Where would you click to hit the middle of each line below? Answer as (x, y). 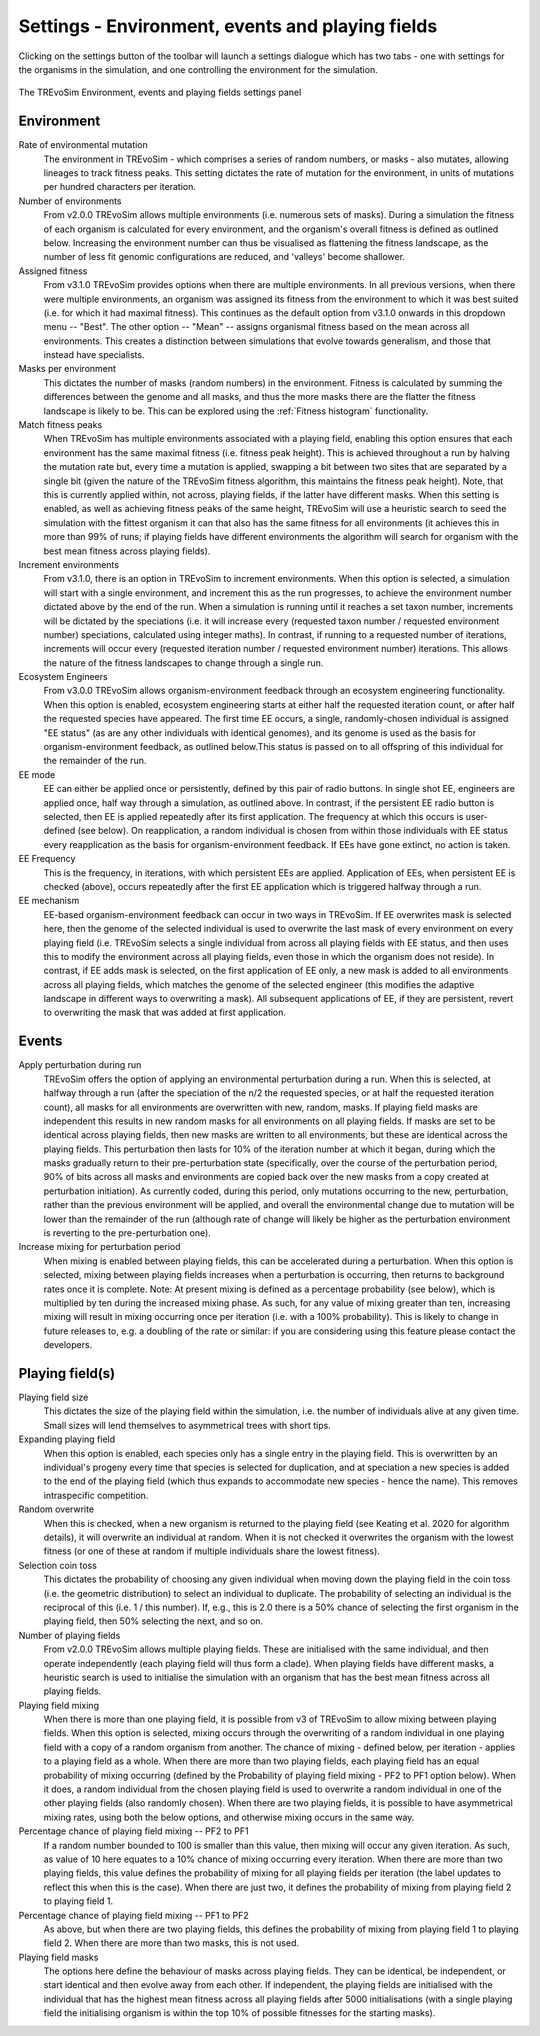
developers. (68, 1345)
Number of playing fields (69, 1635)
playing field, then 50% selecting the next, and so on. (153, 1621)
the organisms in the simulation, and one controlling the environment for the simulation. (198, 69)
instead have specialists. (94, 355)
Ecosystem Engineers (63, 677)
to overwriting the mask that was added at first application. (165, 1012)
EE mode (37, 774)
